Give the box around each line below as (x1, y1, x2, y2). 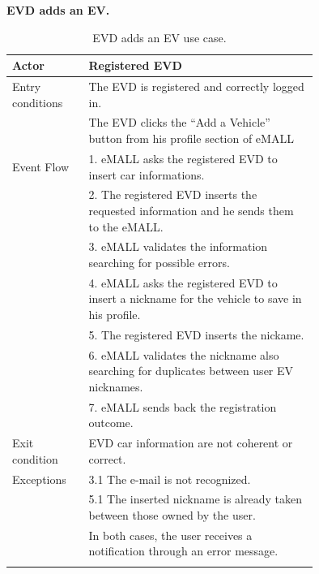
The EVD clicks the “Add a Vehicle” (88, 114, 270, 131)
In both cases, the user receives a (88, 526, 253, 543)
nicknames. (88, 378, 143, 395)
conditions (12, 93, 63, 110)
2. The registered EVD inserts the (88, 186, 257, 203)
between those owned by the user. (88, 507, 256, 524)
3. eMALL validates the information (88, 238, 268, 255)
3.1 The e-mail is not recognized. (88, 470, 251, 487)
